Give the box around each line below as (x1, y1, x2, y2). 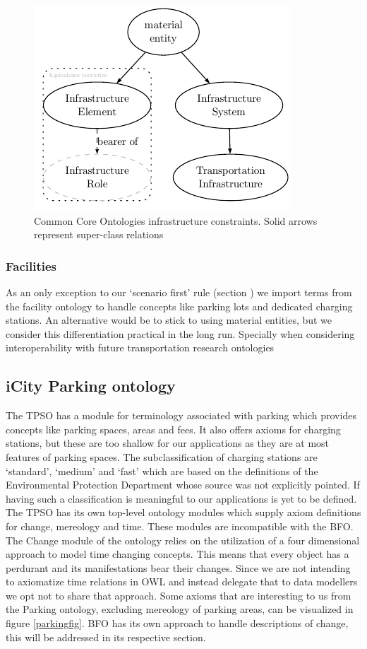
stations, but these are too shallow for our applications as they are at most (6, 435, 330, 450)
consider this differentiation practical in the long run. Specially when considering (6, 326, 355, 341)
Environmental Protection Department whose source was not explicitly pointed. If (6, 477, 360, 492)
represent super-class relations (34, 227, 164, 242)
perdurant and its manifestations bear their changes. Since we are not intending (6, 560, 351, 575)
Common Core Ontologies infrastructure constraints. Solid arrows (34, 213, 318, 228)
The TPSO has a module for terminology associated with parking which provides (6, 408, 356, 423)
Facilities (6, 257, 57, 274)
